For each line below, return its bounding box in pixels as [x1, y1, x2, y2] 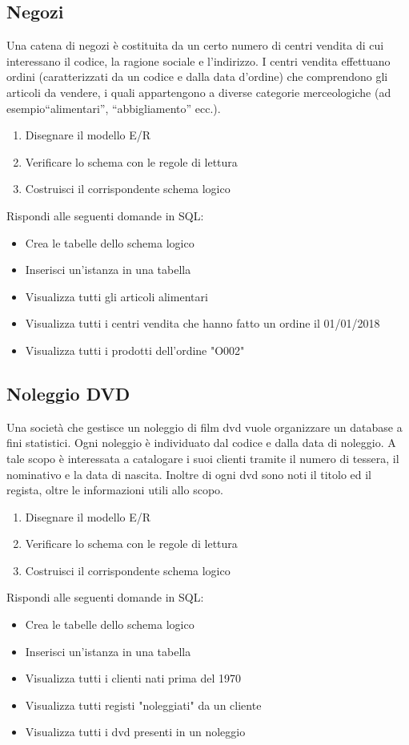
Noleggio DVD [6, 381, 130, 405]
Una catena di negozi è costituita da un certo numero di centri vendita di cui [6, 37, 384, 54]
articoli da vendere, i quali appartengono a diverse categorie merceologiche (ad [6, 83, 391, 100]
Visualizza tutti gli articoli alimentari [25, 288, 208, 304]
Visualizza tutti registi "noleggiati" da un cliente [25, 696, 262, 713]
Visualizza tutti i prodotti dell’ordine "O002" [25, 341, 245, 358]
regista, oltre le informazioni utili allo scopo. [6, 481, 223, 498]
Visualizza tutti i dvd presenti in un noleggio [25, 723, 246, 740]
